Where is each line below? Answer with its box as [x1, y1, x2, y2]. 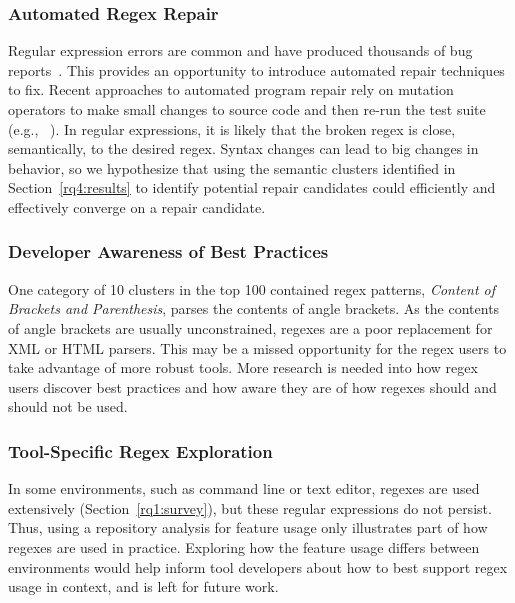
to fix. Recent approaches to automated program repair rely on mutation [8, 79, 454, 100]
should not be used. [8, 396, 128, 417]
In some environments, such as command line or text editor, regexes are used [8, 478, 480, 499]
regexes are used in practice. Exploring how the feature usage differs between [8, 536, 480, 557]
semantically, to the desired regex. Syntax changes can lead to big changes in [8, 138, 479, 159]
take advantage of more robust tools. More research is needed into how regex [8, 357, 478, 378]
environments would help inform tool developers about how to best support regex [8, 556, 508, 577]
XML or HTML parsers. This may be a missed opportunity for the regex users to [8, 337, 507, 358]
